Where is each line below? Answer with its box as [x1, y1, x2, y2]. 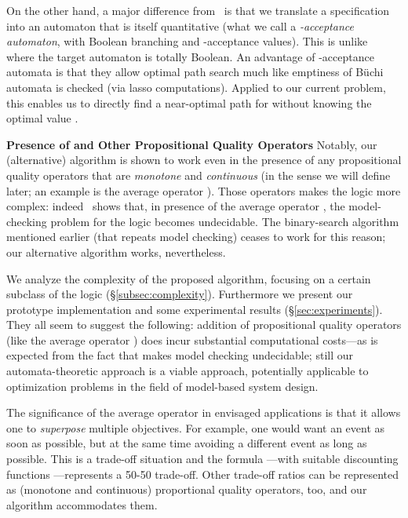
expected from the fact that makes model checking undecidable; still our [6, 347, 353, 363]
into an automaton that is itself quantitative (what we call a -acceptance [6, 17, 354, 34]
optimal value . [6, 110, 78, 126]
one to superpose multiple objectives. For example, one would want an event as [6, 419, 385, 436]
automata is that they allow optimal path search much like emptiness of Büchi [6, 64, 384, 80]
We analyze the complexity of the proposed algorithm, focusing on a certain [6, 270, 371, 286]
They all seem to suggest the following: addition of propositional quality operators [6, 316, 402, 333]
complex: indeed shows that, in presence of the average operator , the [6, 198, 345, 214]
